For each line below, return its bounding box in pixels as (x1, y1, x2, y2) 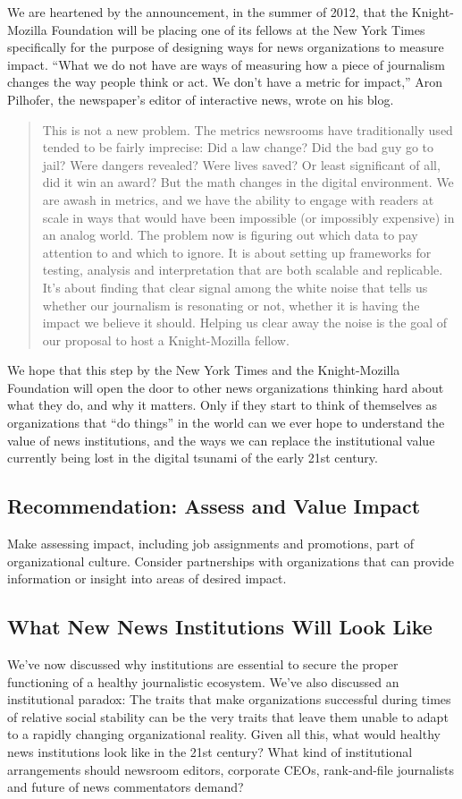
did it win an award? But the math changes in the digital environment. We (42, 173, 454, 191)
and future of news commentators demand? (7, 778, 244, 796)
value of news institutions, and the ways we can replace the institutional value (7, 430, 435, 449)
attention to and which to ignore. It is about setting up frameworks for (42, 242, 432, 261)
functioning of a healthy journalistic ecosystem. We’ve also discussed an (7, 672, 399, 691)
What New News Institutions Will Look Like (7, 613, 433, 641)
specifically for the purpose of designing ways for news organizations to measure (7, 38, 444, 56)
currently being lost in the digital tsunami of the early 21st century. (7, 448, 378, 467)
